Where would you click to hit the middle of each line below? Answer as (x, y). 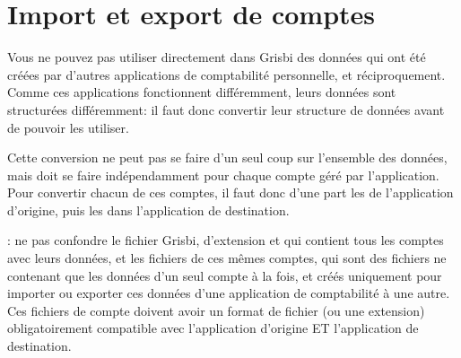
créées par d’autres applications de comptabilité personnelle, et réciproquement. (226, 74)
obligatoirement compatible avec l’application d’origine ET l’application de (213, 328)
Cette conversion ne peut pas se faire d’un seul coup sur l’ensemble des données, (227, 157)
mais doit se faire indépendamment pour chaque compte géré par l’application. (223, 175)
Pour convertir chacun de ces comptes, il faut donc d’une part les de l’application (230, 192)
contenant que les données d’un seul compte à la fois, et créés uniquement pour (225, 275)
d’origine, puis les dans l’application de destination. (148, 210)
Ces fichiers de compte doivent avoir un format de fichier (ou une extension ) (216, 310)
